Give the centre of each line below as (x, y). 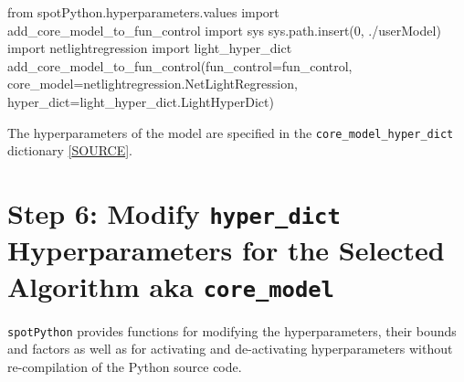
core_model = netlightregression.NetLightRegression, (153, 84)
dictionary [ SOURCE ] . (70, 150)
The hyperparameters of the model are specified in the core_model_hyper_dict (231, 132)
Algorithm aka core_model (171, 286)
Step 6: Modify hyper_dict (174, 213)
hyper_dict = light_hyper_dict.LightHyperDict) (141, 101)
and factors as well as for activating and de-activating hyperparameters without (230, 349)
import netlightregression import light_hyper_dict (150, 48)
